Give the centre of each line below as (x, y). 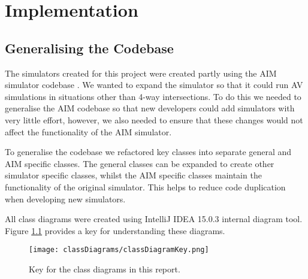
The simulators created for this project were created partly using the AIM (141, 73)
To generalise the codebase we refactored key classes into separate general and (148, 152)
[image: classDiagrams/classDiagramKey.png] (119, 250)
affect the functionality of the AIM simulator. (88, 131)
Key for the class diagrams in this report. (105, 269)
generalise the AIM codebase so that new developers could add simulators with (150, 108)
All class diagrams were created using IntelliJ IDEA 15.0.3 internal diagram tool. (154, 219)
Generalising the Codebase (89, 48)
